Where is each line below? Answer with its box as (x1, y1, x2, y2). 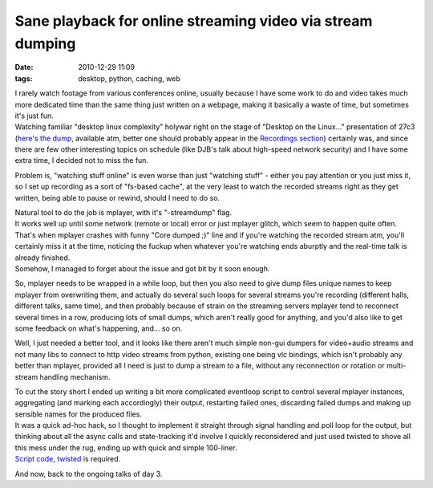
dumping (14, 35, 76, 52)
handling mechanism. (39, 372, 111, 381)
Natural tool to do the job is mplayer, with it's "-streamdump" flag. (14, 208, 233, 218)
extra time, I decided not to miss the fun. (14, 156, 148, 165)
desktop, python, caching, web (78, 73, 180, 83)
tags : (14, 73, 33, 83)
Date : (14, 63, 34, 72)
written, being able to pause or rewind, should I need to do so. (14, 193, 221, 202)
